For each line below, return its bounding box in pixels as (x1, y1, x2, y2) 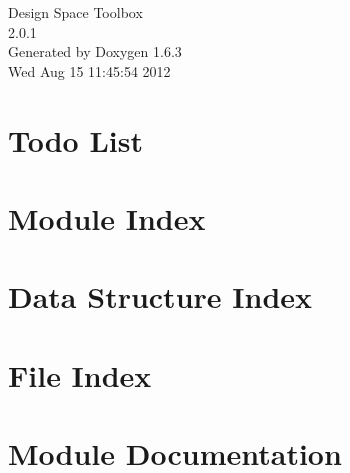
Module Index (8, 197, 206, 238)
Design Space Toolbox (8, 2, 143, 22)
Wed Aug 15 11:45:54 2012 (8, 60, 171, 81)
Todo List (8, 119, 143, 160)
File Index (8, 354, 152, 395)
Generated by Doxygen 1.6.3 (8, 41, 182, 62)
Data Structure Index (8, 276, 313, 317)
